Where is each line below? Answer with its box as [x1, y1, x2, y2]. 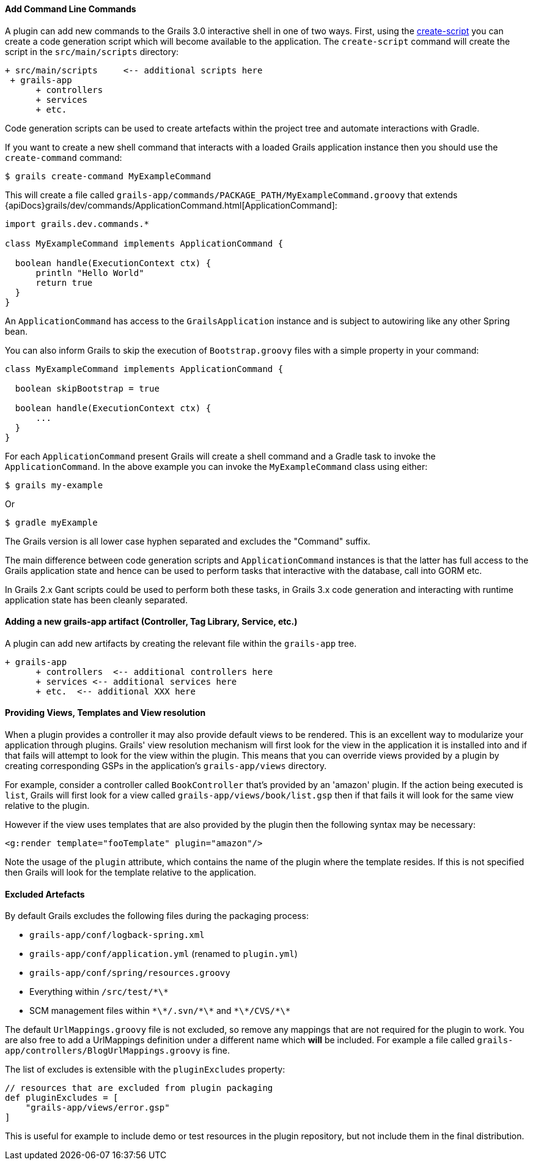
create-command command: [5, 152, 122, 163]
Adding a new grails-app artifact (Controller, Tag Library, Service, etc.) [5, 616, 298, 627]
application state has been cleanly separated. [5, 594, 188, 605]
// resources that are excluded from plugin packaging [5, 1083, 273, 1093]
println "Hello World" [35, 267, 144, 278]
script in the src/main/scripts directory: [5, 46, 179, 57]
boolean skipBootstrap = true [15, 383, 160, 393]
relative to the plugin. [5, 800, 90, 811]
